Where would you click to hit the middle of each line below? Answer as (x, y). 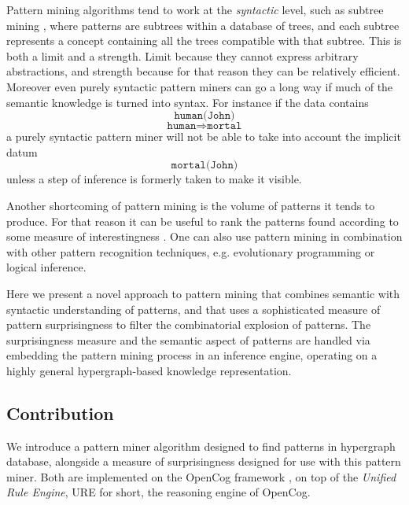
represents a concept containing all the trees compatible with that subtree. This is (204, 41)
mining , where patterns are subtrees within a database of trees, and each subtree (203, 25)
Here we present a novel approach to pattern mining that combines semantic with (203, 293)
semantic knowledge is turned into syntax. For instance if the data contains (188, 102)
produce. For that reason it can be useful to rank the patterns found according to (203, 221)
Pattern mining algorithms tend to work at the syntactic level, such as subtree (195, 9)
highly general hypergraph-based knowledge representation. (149, 370)
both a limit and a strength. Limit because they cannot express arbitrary (182, 55)
